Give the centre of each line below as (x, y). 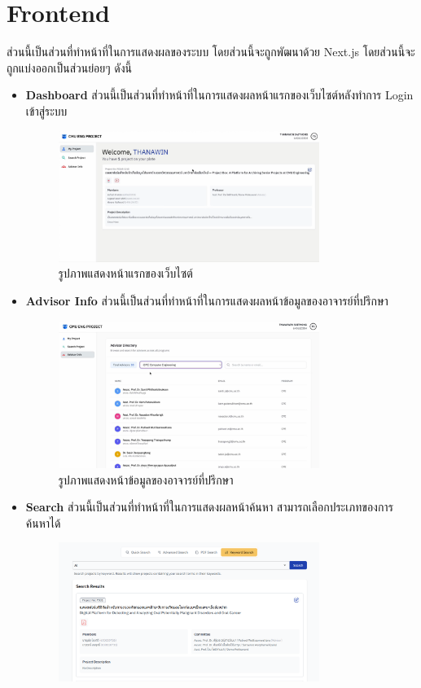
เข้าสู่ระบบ (46, 110)
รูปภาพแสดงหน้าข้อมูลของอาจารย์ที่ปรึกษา (146, 479)
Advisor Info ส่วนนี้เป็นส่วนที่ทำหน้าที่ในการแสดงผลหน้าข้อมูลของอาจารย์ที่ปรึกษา (207, 301)
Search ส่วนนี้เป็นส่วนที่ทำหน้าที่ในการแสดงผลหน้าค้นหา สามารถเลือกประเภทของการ (209, 507)
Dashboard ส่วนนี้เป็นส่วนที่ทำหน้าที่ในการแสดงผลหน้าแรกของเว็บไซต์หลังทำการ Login (219, 95)
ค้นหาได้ (43, 522)
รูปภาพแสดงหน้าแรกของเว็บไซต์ (125, 273)
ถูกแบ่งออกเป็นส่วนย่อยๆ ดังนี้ (69, 67)
